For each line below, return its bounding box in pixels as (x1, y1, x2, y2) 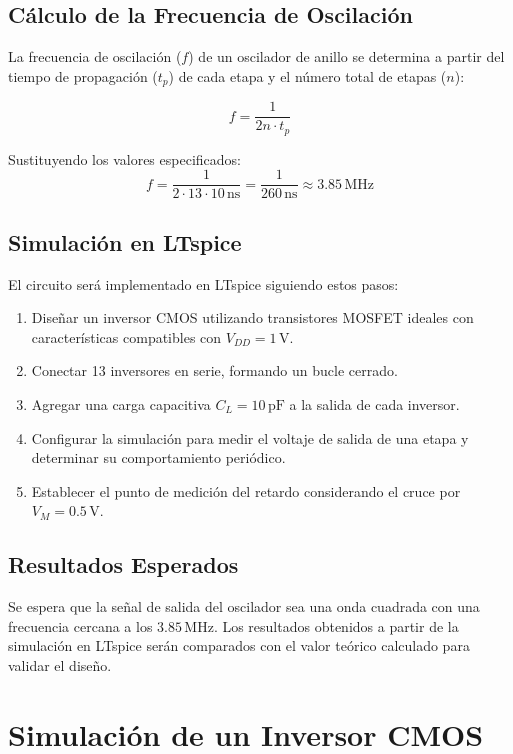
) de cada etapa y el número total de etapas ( (168, 65, 447, 86)
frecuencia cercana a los (8, 615, 153, 636)
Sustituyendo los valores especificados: (8, 148, 241, 169)
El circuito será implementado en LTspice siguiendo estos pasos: (8, 273, 399, 294)
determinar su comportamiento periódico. (31, 447, 286, 468)
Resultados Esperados (8, 549, 239, 580)
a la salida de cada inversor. (289, 394, 460, 414)
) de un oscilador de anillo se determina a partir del (188, 46, 505, 67)
